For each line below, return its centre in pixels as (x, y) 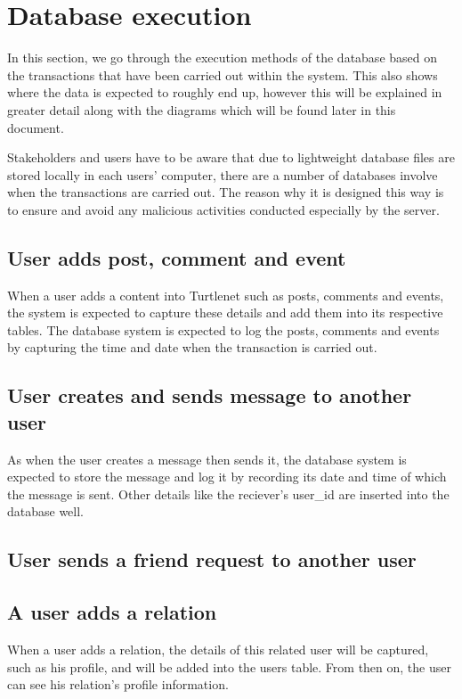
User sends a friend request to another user (212, 559)
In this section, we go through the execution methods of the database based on (223, 58)
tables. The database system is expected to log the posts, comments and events (223, 329)
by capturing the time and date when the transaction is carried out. (192, 347)
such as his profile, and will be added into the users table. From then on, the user (229, 666)
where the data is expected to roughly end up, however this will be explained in (225, 92)
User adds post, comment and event (177, 257)
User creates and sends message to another (210, 395)
